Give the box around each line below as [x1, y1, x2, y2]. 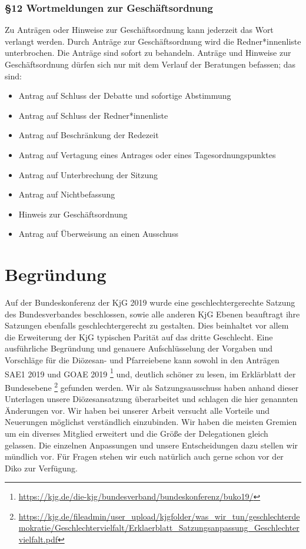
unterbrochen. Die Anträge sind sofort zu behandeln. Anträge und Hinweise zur [5, 46, 291, 59]
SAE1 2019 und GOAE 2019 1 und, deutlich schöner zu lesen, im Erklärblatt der [5, 366, 296, 380]
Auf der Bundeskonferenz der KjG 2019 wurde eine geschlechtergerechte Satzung [5, 296, 295, 309]
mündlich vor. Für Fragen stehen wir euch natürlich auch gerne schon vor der [5, 450, 284, 463]
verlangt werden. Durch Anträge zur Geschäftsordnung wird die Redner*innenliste [5, 35, 301, 47]
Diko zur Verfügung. [5, 461, 78, 474]
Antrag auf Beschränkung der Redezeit [18, 129, 159, 141]
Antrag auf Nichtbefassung [18, 188, 115, 200]
